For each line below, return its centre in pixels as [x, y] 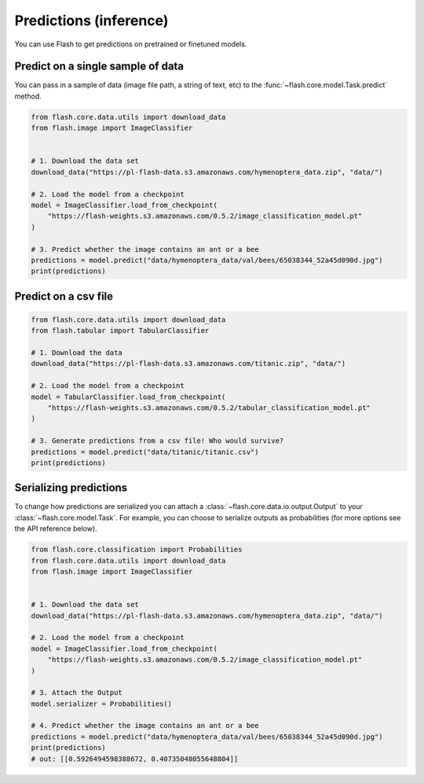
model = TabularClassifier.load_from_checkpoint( [128, 397]
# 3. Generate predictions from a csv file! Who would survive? [157, 441]
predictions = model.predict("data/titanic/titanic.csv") [145, 452]
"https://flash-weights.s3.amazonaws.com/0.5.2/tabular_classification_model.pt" [209, 408]
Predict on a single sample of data [99, 66]
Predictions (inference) [91, 20]
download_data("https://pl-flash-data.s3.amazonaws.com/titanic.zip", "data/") [188, 364]
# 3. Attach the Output [77, 693]
